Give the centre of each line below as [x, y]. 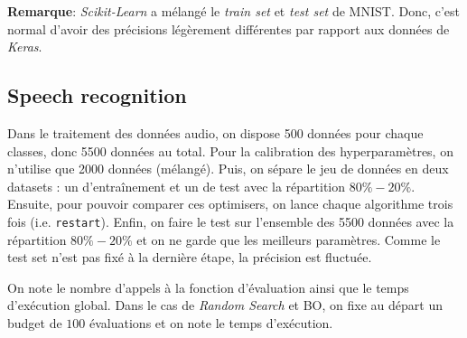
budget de [35, 322]
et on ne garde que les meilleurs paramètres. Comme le [289, 239]
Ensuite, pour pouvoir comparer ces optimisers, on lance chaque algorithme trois [230, 204]
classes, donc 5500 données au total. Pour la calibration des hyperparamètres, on [230, 150]
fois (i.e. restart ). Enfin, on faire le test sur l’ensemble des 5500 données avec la [231, 221]
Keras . [25, 47]
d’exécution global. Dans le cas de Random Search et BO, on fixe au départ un [225, 305]
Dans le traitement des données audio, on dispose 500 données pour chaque [215, 132]
